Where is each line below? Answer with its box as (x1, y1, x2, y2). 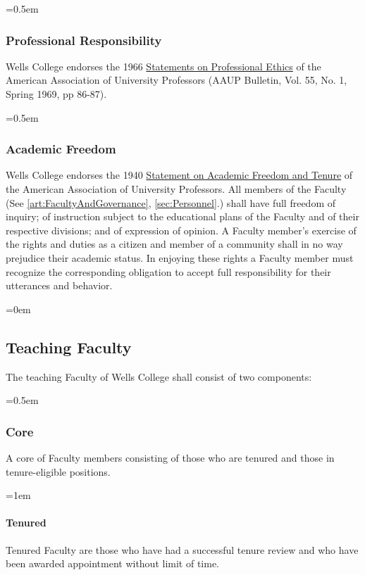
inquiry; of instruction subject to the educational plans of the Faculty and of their (6, 209, 359, 224)
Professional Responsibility (6, 31, 162, 49)
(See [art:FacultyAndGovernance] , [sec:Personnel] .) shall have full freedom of (6, 195, 336, 210)
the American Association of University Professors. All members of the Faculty (6, 182, 347, 196)
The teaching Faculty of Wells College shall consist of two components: (6, 369, 312, 384)
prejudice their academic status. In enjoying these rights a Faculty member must (6, 250, 354, 265)
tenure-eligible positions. (6, 464, 111, 479)
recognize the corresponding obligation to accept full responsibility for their (6, 264, 331, 279)
